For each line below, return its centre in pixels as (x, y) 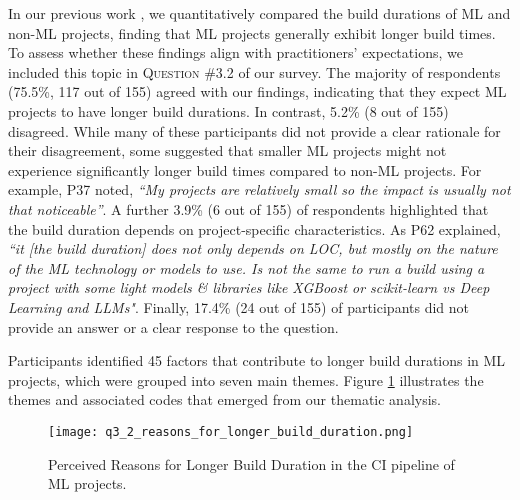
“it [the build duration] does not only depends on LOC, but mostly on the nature (253, 248)
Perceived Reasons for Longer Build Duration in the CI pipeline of (251, 463)
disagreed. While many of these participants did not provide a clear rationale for (254, 130)
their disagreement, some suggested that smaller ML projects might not (227, 150)
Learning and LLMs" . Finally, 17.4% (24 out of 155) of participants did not (239, 306)
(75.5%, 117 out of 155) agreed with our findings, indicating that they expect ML (257, 91)
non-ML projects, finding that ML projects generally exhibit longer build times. (252, 32)
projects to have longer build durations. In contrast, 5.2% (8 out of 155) (228, 110)
